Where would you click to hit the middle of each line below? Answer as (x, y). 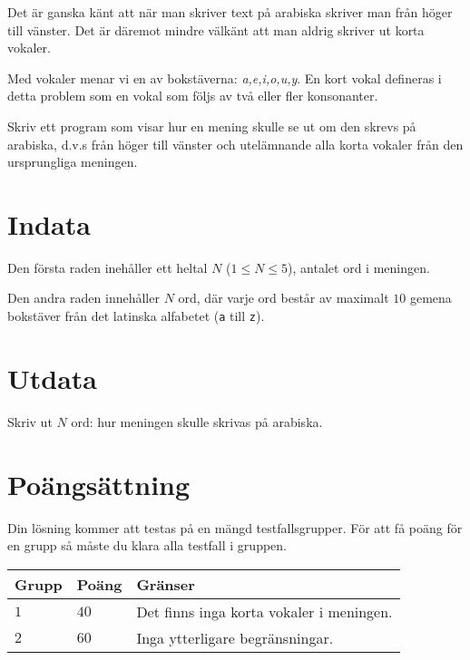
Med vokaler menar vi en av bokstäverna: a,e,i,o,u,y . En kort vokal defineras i (225, 78)
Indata (49, 223)
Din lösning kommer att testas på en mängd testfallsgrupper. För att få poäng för (235, 527)
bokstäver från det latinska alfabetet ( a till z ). (136, 316)
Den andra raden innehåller (83, 298)
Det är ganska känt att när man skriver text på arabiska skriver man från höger (230, 12)
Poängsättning (99, 484)
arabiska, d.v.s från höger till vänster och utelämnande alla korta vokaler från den (235, 144)
